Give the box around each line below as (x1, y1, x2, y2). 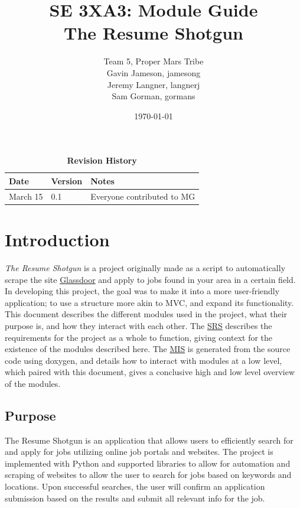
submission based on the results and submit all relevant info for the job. (5, 491, 265, 504)
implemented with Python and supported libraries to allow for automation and (5, 457, 291, 469)
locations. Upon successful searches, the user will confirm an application (5, 480, 265, 493)
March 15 (9, 190, 43, 202)
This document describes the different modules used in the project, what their (5, 308, 288, 320)
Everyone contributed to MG (90, 190, 195, 202)
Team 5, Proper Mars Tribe (103, 55, 204, 67)
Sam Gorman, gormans (112, 90, 195, 102)
